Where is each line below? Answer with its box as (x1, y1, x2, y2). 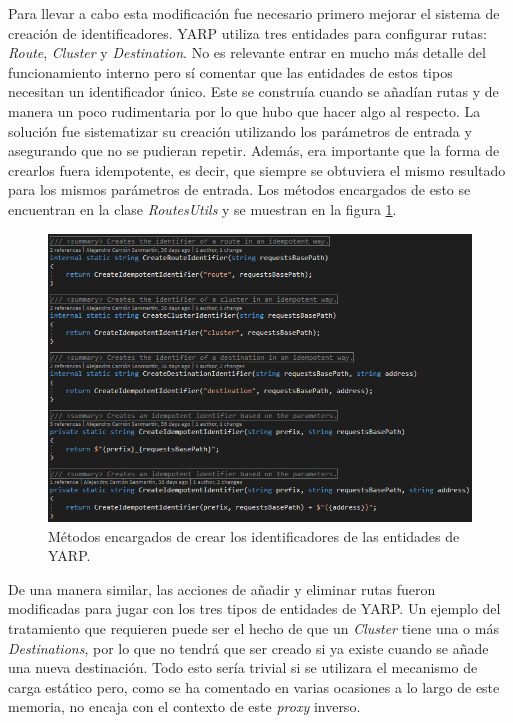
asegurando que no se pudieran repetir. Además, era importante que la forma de (8, 140, 500, 161)
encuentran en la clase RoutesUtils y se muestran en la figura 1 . (8, 198, 397, 219)
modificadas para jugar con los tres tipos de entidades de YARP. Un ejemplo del (8, 598, 501, 619)
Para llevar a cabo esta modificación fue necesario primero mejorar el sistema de (8, 3, 500, 23)
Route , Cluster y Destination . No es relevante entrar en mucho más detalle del (8, 42, 486, 63)
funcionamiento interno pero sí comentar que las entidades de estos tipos (8, 61, 453, 82)
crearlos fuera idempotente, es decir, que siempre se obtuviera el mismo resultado (8, 159, 506, 180)
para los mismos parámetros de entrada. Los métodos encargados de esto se (8, 179, 471, 200)
